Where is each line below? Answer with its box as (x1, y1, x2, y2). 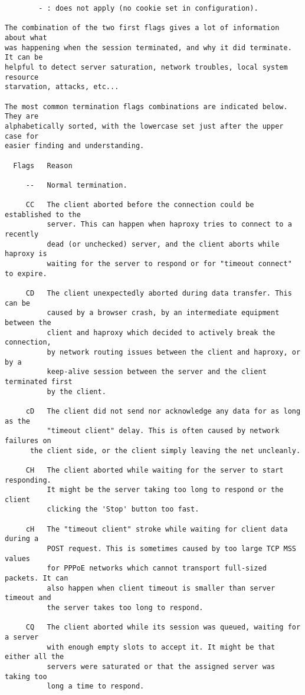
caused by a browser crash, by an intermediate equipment (47, 309, 280, 317)
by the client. (47, 387, 106, 396)
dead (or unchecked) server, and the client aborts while (47, 240, 280, 248)
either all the (5, 653, 64, 661)
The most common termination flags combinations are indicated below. (5, 102, 288, 111)
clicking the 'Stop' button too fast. (47, 505, 199, 514)
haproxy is (5, 250, 47, 258)
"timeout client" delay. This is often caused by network (47, 427, 280, 435)
